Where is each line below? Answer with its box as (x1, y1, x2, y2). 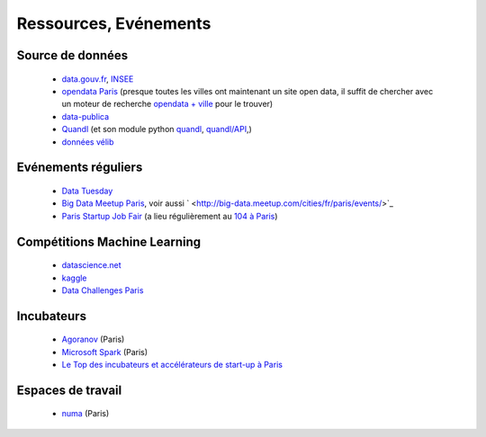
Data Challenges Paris (61, 284, 144, 296)
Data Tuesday (61, 185, 113, 196)
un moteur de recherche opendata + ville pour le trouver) (61, 99, 274, 110)
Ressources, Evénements (16, 13, 211, 33)
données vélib (61, 136, 114, 147)
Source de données (16, 48, 129, 63)
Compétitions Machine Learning (16, 234, 202, 249)
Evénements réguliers (16, 160, 143, 175)
